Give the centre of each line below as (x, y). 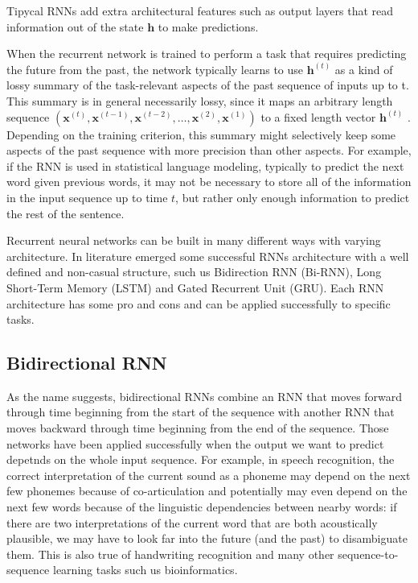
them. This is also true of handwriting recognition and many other (170, 554)
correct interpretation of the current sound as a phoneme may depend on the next (209, 475)
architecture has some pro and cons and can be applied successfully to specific (199, 303)
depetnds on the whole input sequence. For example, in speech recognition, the (201, 459)
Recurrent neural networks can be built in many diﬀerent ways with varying (194, 240)
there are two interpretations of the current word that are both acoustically (192, 522)
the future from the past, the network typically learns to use (155, 69)
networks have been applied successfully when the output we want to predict (195, 443)
